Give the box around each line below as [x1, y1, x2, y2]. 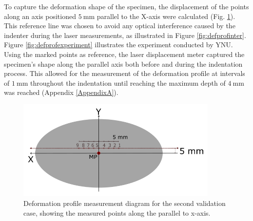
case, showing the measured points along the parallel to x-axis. [23, 207, 211, 218]
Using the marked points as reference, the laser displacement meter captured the [4, 49, 245, 59]
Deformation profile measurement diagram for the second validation [23, 198, 226, 208]
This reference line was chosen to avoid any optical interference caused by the [4, 20, 235, 31]
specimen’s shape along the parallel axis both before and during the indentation [4, 58, 243, 69]
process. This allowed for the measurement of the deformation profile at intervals [4, 68, 245, 78]
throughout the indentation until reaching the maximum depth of [30, 77, 226, 88]
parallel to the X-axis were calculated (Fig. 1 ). [97, 11, 235, 21]
